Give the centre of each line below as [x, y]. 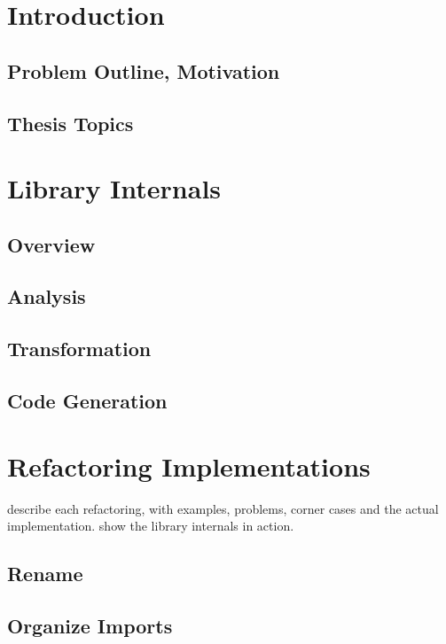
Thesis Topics [70, 123]
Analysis [47, 296]
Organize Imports [90, 625]
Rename [45, 574]
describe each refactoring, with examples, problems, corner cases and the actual [223, 508]
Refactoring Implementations [189, 466]
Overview [51, 244]
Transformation [79, 349]
